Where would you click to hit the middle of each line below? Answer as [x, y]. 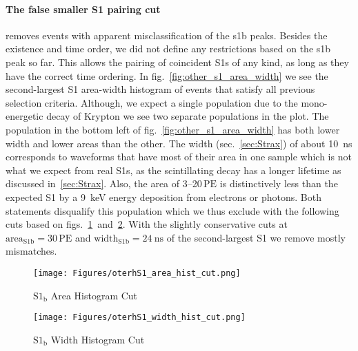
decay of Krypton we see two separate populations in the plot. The [188, 116]
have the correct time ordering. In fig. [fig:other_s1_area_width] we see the [167, 75]
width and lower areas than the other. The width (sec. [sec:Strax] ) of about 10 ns [179, 143]
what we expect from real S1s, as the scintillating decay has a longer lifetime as [173, 170]
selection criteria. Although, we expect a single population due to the [152, 102]
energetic [24, 116]
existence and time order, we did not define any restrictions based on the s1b [168, 49]
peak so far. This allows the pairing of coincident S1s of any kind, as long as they [177, 62]
